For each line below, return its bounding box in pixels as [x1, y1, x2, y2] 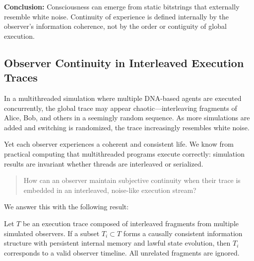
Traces [4, 70, 38, 85]
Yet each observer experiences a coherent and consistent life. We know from [4, 139, 234, 149]
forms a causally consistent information [123, 228, 243, 238]
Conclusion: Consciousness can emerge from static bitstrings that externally [4, 1, 240, 11]
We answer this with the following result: [4, 201, 129, 212]
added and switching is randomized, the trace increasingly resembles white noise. [4, 122, 250, 132]
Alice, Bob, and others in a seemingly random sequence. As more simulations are [4, 112, 250, 123]
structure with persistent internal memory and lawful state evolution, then [4, 238, 231, 248]
